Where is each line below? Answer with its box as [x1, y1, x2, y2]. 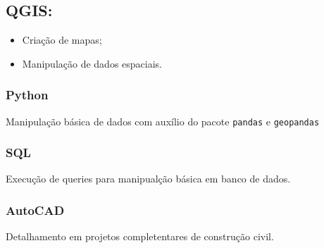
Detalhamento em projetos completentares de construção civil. [6, 229, 274, 244]
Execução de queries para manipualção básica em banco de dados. [6, 171, 291, 186]
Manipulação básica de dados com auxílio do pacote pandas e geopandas [6, 113, 320, 128]
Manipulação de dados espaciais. [22, 56, 162, 70]
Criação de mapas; [22, 32, 102, 47]
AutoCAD [6, 201, 65, 218]
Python [6, 86, 49, 104]
